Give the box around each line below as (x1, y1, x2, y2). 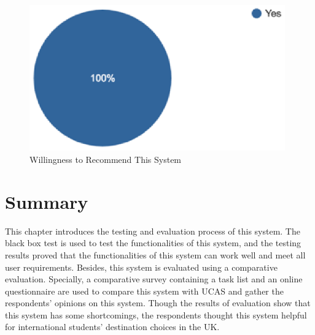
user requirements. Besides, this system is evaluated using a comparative (5, 260, 278, 273)
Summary (5, 189, 88, 214)
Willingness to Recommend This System (29, 153, 182, 166)
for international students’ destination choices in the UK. (5, 320, 220, 333)
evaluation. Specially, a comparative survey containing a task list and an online (5, 273, 303, 285)
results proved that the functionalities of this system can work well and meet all (5, 248, 306, 261)
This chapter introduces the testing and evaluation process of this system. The (5, 224, 300, 237)
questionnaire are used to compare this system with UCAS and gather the (5, 284, 284, 297)
